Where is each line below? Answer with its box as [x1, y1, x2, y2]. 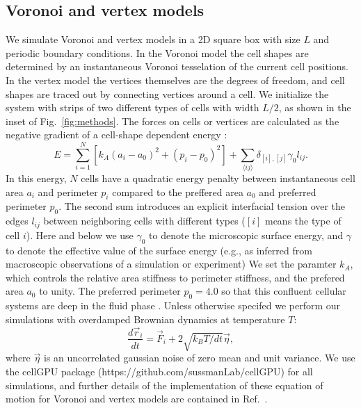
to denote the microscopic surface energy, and [149, 227, 344, 242]
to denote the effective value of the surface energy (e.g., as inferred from [6, 243, 312, 257]
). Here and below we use [26, 227, 134, 242]
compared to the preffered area [112, 184, 243, 199]
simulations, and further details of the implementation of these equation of [6, 377, 323, 392]
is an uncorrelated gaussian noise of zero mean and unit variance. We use [43, 350, 355, 365]
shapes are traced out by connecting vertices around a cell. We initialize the [6, 86, 329, 101]
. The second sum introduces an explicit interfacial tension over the [58, 199, 346, 213]
